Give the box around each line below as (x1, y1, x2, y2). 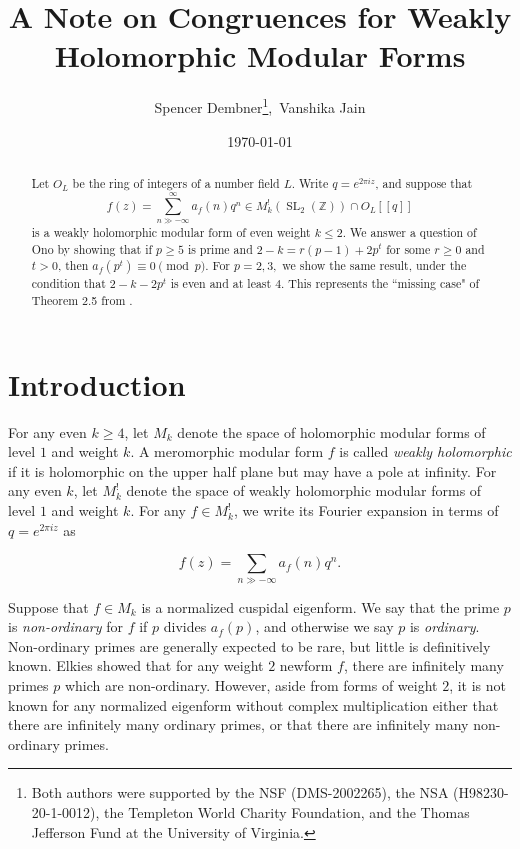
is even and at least (170, 275, 272, 292)
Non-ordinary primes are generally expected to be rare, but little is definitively (8, 635, 491, 656)
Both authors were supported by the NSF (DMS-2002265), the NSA (31, 782, 449, 803)
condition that (31, 275, 106, 292)
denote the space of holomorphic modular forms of (177, 421, 486, 442)
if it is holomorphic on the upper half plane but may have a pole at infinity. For (8, 460, 497, 481)
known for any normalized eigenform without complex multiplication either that (8, 694, 499, 715)
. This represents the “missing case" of (281, 275, 480, 292)
